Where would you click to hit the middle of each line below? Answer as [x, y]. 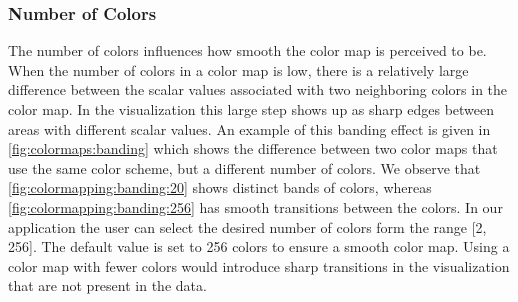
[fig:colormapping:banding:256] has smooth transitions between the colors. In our [255, 206]
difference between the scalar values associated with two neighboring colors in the [258, 89]
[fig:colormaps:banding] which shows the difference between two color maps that [253, 148]
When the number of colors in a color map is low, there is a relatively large [238, 69]
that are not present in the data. [107, 285]
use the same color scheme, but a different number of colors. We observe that [244, 167]
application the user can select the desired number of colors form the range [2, [247, 226]
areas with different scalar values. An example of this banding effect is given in [249, 128]
